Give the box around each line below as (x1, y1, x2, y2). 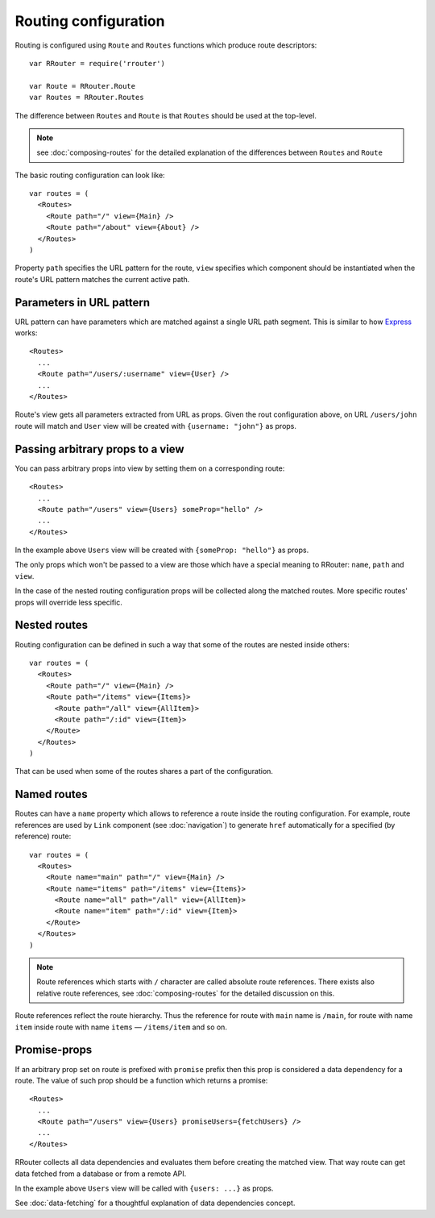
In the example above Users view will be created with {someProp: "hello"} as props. (14, 545, 309, 555)
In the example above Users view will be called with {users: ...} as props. (14, 1183, 274, 1193)
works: (14, 328, 38, 338)
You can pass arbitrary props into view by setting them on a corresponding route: (14, 464, 285, 473)
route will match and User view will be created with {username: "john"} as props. (14, 421, 297, 430)
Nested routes (14, 618, 89, 632)
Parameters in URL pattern (14, 295, 151, 310)
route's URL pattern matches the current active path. (14, 274, 190, 284)
